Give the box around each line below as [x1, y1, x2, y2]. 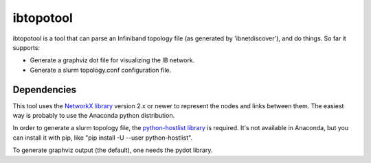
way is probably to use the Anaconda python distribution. [12, 112, 175, 120]
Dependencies [12, 84, 77, 95]
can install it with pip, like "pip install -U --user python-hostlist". [12, 134, 192, 142]
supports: [12, 43, 41, 51]
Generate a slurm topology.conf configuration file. [30, 66, 172, 74]
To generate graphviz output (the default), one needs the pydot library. [12, 146, 213, 154]
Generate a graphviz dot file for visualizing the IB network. [30, 56, 195, 64]
